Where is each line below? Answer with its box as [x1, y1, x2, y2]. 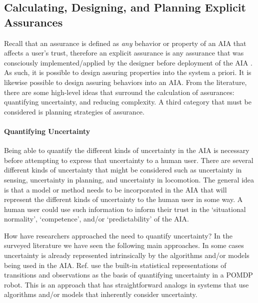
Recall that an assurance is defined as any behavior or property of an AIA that [4, 37, 246, 48]
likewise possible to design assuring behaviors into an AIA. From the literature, [4, 76, 247, 87]
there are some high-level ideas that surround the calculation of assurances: [4, 86, 234, 97]
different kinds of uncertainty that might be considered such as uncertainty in [4, 164, 242, 175]
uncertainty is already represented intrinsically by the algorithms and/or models [4, 250, 249, 260]
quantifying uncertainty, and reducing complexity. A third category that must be [4, 96, 251, 107]
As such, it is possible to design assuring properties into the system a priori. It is [4, 67, 251, 77]
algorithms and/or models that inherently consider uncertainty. [4, 289, 197, 299]
